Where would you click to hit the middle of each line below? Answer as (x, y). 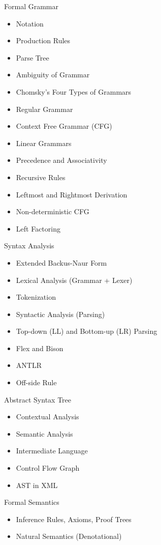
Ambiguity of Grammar (53, 75)
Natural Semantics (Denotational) (69, 536)
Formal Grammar (31, 6)
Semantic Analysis (44, 433)
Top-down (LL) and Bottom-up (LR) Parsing (87, 331)
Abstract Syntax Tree (38, 399)
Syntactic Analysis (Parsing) (60, 314)
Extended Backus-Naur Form (61, 262)
